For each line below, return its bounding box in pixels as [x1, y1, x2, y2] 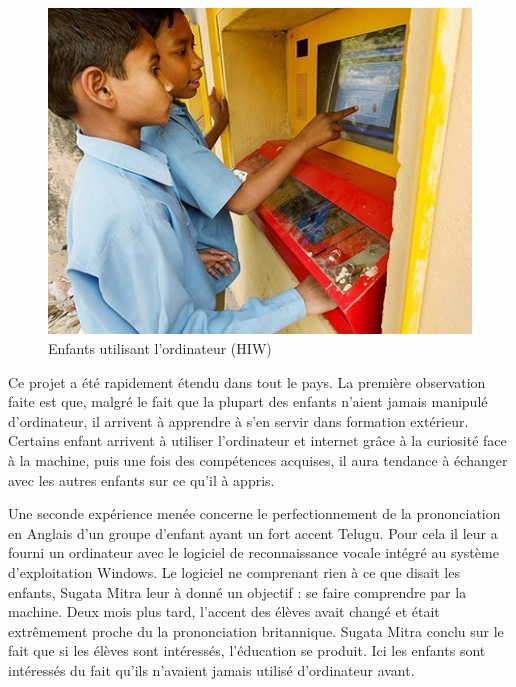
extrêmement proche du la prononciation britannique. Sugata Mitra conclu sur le [8, 620, 504, 641]
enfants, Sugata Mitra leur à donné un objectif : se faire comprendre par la [8, 581, 467, 602]
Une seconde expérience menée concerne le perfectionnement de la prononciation [8, 503, 501, 524]
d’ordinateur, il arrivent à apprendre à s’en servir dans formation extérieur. [8, 410, 469, 431]
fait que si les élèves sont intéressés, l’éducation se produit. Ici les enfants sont [8, 640, 486, 661]
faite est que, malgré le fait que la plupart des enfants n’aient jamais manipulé [8, 391, 488, 412]
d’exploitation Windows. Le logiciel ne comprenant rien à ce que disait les [8, 561, 460, 582]
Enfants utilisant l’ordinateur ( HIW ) [48, 338, 272, 359]
